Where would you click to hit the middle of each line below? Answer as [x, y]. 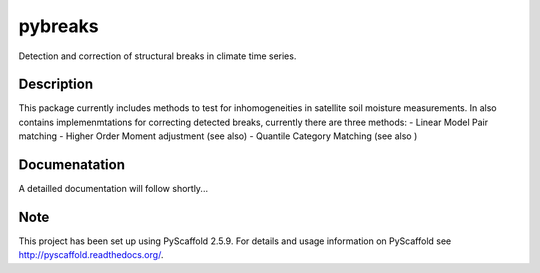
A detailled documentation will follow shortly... [113, 189]
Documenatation [71, 165]
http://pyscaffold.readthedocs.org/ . [91, 255]
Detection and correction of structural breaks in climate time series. [157, 56]
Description [56, 84]
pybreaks [58, 26]
